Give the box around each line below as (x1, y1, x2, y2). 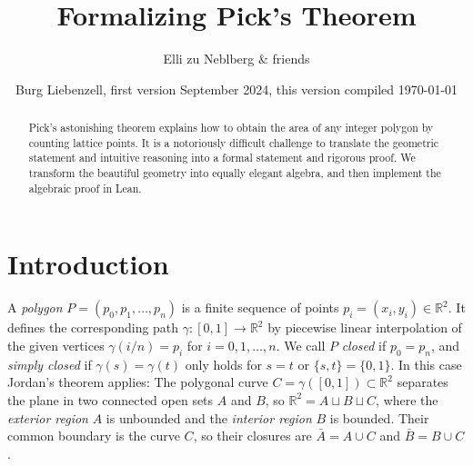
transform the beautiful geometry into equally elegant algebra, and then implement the (28, 165, 441, 181)
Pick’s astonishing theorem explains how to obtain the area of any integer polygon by (28, 120, 434, 135)
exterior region (7, 408, 88, 427)
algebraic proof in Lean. (28, 180, 142, 195)
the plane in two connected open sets (7, 390, 214, 409)
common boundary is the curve (7, 426, 180, 445)
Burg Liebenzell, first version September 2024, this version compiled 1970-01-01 (15, 79, 458, 98)
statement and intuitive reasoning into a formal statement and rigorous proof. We (28, 150, 416, 165)
